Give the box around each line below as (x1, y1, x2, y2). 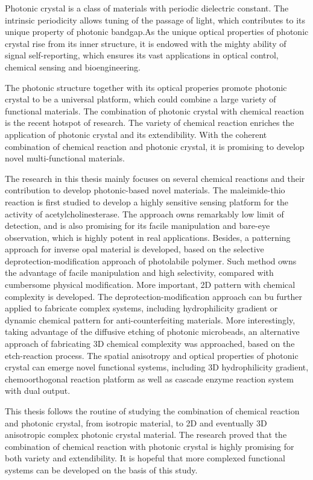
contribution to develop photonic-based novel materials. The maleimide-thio (5, 184, 285, 196)
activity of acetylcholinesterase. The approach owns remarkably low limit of (5, 207, 284, 220)
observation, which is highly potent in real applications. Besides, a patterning (5, 231, 291, 243)
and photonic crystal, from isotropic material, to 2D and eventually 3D (5, 416, 267, 429)
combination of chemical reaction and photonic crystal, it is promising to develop (5, 140, 305, 152)
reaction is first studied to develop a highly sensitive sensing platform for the (5, 195, 289, 208)
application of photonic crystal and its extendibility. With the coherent (5, 128, 267, 140)
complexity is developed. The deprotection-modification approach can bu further (5, 290, 302, 302)
